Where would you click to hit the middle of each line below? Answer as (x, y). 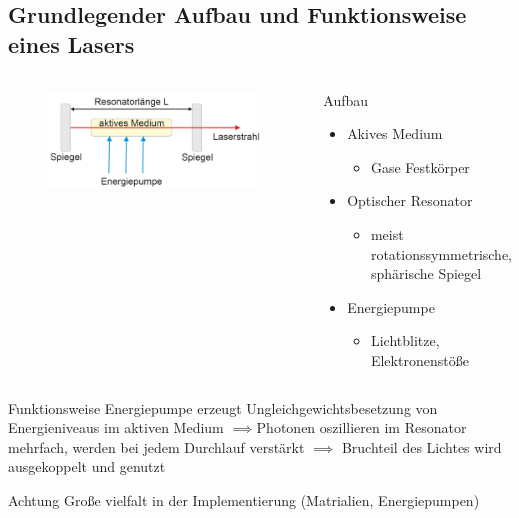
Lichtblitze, (405, 340)
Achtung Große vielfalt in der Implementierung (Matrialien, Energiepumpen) (244, 499)
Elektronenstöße (419, 359)
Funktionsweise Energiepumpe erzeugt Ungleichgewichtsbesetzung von (223, 407)
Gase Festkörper (420, 166)
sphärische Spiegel (426, 273)
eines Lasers (71, 43)
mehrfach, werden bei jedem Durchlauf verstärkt (156, 446)
